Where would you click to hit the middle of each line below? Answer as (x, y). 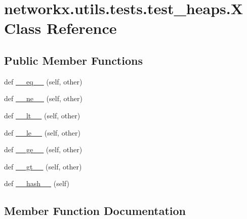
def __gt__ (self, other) (43, 166)
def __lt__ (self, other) (42, 115)
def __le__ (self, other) (43, 132)
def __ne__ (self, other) (43, 98)
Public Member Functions (73, 60)
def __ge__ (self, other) (43, 149)
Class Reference (60, 28)
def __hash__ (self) (37, 183)
